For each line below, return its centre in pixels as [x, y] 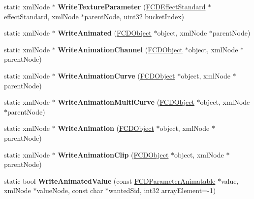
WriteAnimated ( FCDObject [105, 33]
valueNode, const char [70, 190]
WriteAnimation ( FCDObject [106, 128]
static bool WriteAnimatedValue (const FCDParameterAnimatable [110, 180]
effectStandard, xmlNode [41, 16]
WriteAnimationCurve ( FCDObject [116, 75]
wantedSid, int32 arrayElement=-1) [162, 190]
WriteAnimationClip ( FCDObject [113, 154]
